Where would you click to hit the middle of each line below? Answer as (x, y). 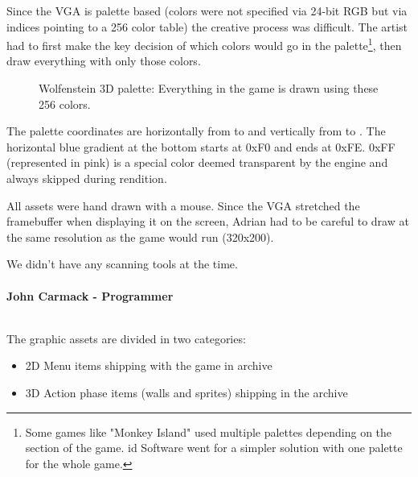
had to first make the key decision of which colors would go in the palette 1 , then (204, 44)
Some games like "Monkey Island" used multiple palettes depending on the (209, 431)
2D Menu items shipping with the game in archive (149, 365)
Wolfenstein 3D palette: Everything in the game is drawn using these (209, 88)
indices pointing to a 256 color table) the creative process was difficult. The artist (207, 26)
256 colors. (65, 104)
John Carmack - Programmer (90, 295)
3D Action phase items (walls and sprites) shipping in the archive (186, 392)
